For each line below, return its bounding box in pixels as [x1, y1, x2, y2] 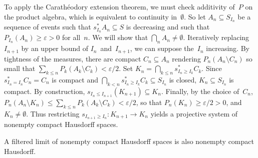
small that [4, 63, 36, 73]
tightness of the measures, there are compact [4, 53, 141, 63]
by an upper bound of [21, 43, 88, 53]
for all [62, 32, 81, 42]
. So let [184, 11, 206, 21]
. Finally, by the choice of [161, 85, 239, 96]
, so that [136, 96, 162, 107]
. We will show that [88, 32, 148, 42]
